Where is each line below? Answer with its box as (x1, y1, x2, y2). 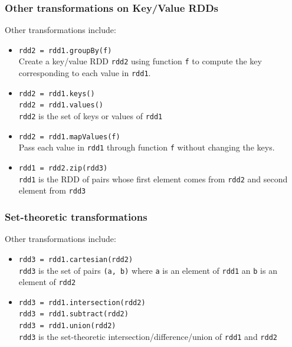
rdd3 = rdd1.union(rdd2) (18, 322, 116, 330)
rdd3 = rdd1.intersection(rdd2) (18, 298, 146, 307)
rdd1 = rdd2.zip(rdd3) (18, 164, 108, 173)
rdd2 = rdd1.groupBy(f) (18, 46, 112, 55)
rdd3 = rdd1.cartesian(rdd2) (18, 255, 133, 264)
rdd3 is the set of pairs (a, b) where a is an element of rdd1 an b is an (18, 264, 277, 276)
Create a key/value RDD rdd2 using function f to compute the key (18, 55, 262, 67)
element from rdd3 (18, 184, 86, 197)
